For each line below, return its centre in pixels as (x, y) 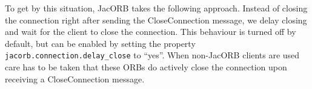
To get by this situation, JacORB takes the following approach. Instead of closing (156, 8)
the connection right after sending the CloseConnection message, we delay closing (156, 20)
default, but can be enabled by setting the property (100, 43)
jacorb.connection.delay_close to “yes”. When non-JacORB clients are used (152, 55)
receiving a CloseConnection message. (75, 78)
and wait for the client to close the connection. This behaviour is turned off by (151, 32)
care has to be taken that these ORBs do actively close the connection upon (146, 67)
